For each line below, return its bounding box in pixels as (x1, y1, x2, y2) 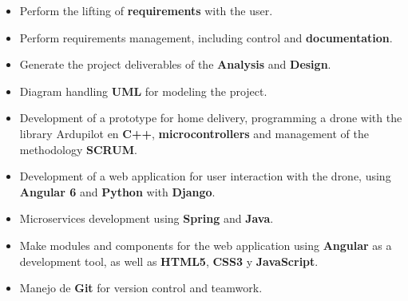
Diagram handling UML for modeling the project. (19, 82, 267, 99)
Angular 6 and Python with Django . (19, 183, 216, 200)
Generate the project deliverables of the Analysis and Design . (19, 56, 331, 73)
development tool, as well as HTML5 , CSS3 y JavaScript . (19, 252, 319, 269)
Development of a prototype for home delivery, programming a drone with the (19, 109, 402, 126)
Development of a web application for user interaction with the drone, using (19, 168, 391, 184)
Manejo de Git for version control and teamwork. (19, 279, 263, 296)
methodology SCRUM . (19, 141, 137, 157)
